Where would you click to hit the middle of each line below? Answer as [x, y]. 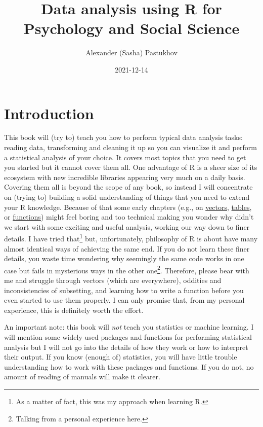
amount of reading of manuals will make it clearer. [82, 377]
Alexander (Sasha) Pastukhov [131, 52]
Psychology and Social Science [131, 28]
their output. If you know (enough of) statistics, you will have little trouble [121, 357]
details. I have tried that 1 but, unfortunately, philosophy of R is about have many [131, 238]
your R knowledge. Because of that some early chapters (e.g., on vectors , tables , [128, 207]
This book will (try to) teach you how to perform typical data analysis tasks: [123, 137]
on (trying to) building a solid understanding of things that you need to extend [127, 197]
